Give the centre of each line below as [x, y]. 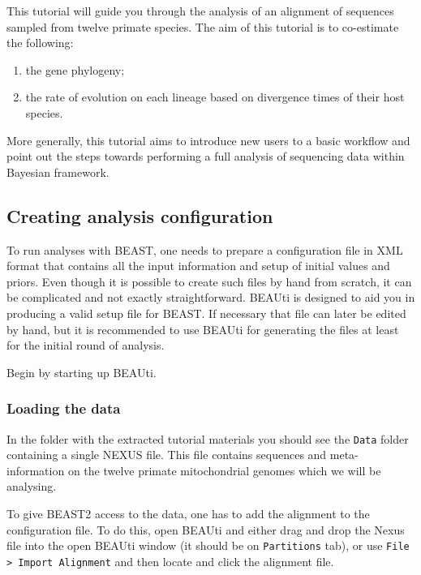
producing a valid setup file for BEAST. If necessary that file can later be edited [206, 313]
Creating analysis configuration [140, 215]
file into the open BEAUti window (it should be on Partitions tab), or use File [208, 545]
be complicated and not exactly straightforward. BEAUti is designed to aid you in [211, 297]
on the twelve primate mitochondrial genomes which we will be [224, 470]
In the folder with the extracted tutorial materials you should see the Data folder [208, 438]
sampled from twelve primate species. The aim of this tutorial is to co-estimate [203, 26]
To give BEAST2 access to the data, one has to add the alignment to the [188, 513]
